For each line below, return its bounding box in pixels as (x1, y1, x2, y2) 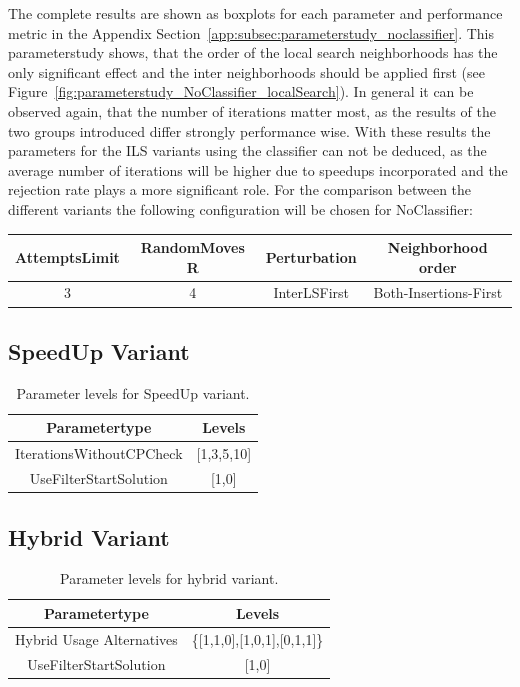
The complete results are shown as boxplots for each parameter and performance (8, 3, 503, 23)
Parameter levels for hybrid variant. (60, 568, 279, 589)
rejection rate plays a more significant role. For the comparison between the (8, 179, 472, 200)
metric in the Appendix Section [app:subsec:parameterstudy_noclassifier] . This (8, 22, 495, 43)
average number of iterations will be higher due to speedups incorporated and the (8, 159, 508, 180)
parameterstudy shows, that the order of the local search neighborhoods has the (8, 42, 498, 63)
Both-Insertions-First (373, 282, 503, 303)
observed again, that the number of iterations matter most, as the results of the (8, 100, 496, 121)
